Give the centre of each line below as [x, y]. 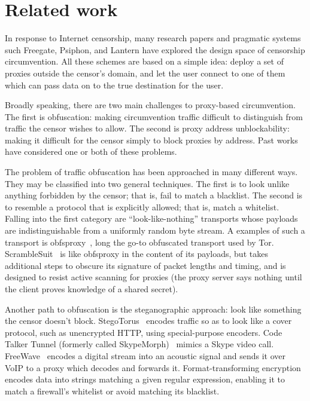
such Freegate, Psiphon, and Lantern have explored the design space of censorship [155, 49]
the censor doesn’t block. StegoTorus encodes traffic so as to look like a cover [148, 321]
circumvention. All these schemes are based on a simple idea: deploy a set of [144, 61]
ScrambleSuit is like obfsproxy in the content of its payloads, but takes [136, 254]
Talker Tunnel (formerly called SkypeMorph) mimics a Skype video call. [139, 344]
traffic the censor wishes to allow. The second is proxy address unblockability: [147, 128]
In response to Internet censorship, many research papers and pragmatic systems [153, 38]
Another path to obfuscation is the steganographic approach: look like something [153, 309]
